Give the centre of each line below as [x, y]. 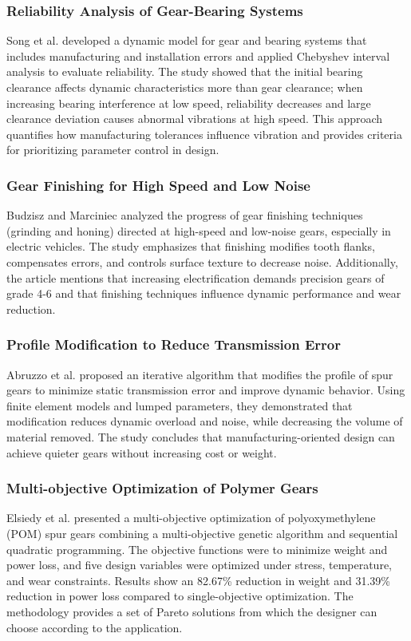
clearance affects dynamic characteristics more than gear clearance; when [185, 87]
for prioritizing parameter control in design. [113, 150]
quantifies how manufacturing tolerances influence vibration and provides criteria [204, 134]
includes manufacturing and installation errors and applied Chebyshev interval [198, 55]
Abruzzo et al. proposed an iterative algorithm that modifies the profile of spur [200, 374]
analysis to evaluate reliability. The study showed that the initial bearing [185, 71]
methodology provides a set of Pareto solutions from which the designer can [192, 611]
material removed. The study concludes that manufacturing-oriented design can [201, 436]
